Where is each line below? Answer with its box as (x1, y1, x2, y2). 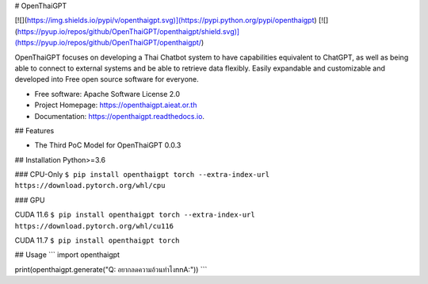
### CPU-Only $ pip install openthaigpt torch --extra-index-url (14, 170, 269, 179)
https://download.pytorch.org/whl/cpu (14, 181, 166, 190)
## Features (14, 125, 55, 135)
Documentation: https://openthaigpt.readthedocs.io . (34, 111, 205, 121)
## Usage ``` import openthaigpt (14, 250, 120, 259)
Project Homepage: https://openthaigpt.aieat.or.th (34, 100, 197, 110)
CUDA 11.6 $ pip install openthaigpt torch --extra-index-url (14, 210, 255, 220)
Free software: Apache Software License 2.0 (34, 89, 181, 98)
